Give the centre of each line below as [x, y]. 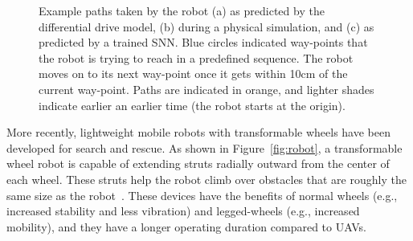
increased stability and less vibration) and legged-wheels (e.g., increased [183, 211]
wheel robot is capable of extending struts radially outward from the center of [198, 163]
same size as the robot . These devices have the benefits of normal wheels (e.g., [202, 195]
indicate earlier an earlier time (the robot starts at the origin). [192, 105]
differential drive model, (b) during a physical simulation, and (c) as [206, 26]
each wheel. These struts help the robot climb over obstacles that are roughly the [206, 179]
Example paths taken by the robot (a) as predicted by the [182, 10]
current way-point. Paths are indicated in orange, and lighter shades [206, 89]
